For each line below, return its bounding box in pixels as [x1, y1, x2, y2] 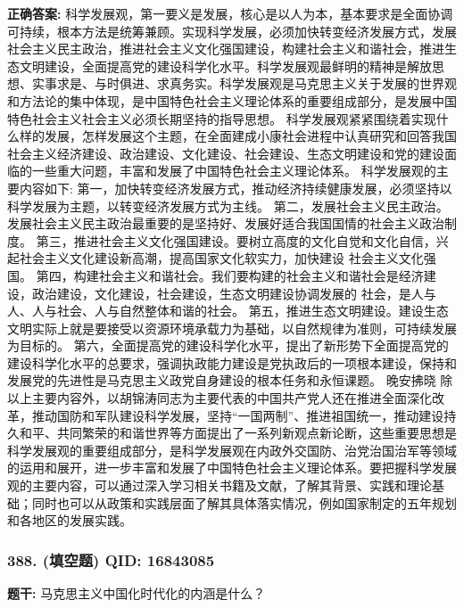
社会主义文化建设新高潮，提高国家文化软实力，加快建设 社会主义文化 [19, 249, 424, 267]
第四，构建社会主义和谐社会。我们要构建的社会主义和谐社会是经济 [36, 266, 424, 284]
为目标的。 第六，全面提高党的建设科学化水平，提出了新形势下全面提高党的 [7, 336, 449, 355]
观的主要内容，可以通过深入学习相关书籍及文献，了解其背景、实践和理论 [7, 476, 432, 495]
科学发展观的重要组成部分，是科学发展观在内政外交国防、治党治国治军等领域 [7, 440, 457, 459]
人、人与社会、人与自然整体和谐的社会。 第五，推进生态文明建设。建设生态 [7, 301, 449, 320]
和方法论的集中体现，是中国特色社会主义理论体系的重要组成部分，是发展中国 [7, 91, 457, 110]
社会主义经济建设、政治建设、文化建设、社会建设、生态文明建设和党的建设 [7, 144, 444, 162]
